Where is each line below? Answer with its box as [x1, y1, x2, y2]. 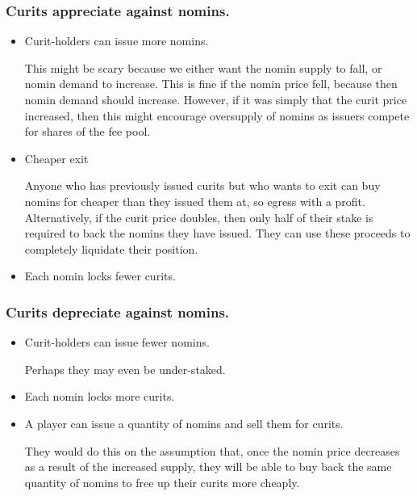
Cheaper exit [24, 149, 89, 166]
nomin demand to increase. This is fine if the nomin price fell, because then [24, 75, 398, 92]
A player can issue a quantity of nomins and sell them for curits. [24, 414, 344, 431]
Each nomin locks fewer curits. [24, 267, 176, 284]
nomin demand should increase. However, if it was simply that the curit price [24, 91, 407, 107]
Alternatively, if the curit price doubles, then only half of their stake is [24, 208, 373, 225]
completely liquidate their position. [24, 240, 198, 257]
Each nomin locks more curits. [24, 388, 175, 405]
